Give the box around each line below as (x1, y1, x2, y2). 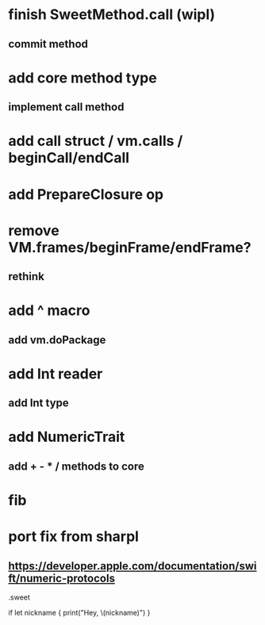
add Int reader (8, 365, 103, 382)
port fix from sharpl (8, 527, 139, 546)
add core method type (8, 69, 157, 86)
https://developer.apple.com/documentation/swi (8, 559, 257, 573)
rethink (8, 270, 45, 283)
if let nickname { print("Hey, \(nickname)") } (8, 608, 151, 618)
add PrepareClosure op (8, 185, 164, 203)
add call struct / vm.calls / (8, 132, 183, 150)
